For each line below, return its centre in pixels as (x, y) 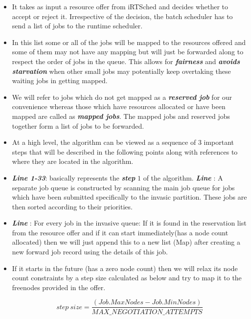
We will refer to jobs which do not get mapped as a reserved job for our (122, 97)
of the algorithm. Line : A (183, 177)
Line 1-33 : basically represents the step (74, 177)
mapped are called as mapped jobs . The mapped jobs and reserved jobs (121, 116)
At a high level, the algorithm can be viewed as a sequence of (104, 142)
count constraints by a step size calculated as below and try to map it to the (127, 278)
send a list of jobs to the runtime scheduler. (77, 26)
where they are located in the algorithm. (73, 161)
